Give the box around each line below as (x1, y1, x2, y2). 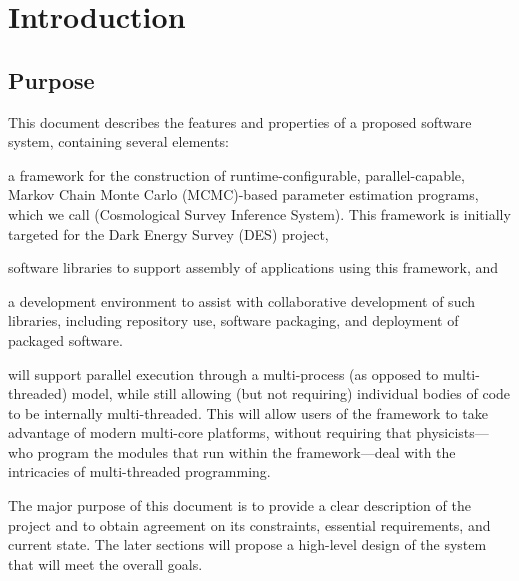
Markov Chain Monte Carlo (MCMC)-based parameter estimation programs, (8, 184, 479, 205)
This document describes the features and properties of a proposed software (8, 111, 472, 132)
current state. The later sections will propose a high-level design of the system (8, 534, 487, 555)
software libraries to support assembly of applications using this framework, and (8, 257, 499, 278)
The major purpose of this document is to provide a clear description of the (8, 495, 471, 516)
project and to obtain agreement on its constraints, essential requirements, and (8, 514, 491, 535)
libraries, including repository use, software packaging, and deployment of (8, 310, 459, 331)
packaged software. (8, 329, 123, 350)
